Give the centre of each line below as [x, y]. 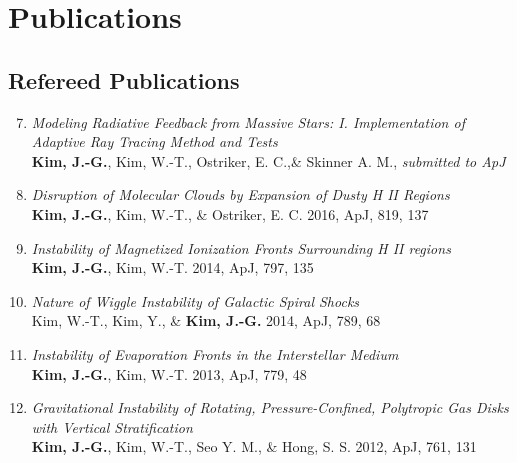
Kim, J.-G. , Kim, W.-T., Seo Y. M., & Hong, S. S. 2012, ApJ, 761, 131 [254, 446]
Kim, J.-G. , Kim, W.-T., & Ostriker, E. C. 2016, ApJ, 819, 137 [230, 213]
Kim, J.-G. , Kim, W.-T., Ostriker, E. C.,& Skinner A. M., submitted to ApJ [268, 160]
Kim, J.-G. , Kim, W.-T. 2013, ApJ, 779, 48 [169, 373]
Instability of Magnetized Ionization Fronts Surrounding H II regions [241, 247]
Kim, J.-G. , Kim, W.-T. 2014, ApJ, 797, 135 [172, 267]
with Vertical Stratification [112, 426]
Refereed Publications [124, 79]
